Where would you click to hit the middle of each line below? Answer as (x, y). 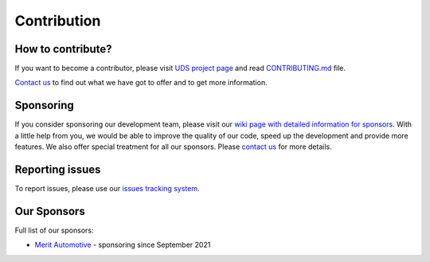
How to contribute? (63, 49)
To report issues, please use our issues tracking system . (107, 189)
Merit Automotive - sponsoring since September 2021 (123, 245)
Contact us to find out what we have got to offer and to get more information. (141, 83)
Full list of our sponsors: (54, 230)
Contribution (58, 21)
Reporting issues (58, 169)
